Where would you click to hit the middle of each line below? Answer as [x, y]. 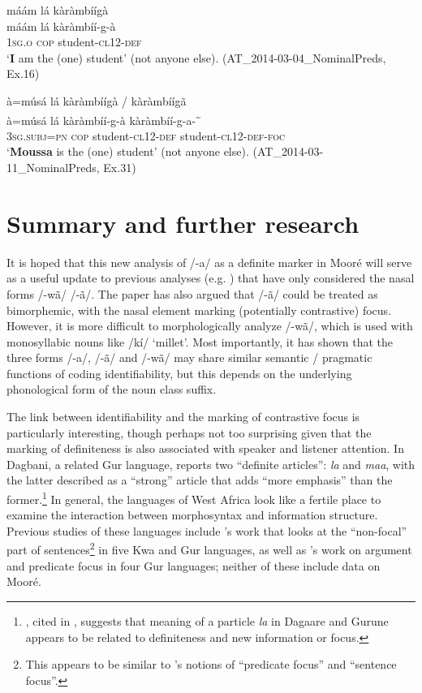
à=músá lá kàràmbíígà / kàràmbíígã [97, 100]
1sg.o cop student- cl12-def [74, 42]
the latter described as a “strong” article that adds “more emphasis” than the [200, 480]
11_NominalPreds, [53, 167]
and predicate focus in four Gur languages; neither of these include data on [194, 565]
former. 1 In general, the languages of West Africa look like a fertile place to [194, 498]
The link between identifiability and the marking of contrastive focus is [183, 417]
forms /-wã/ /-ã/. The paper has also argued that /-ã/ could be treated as [192, 293]
